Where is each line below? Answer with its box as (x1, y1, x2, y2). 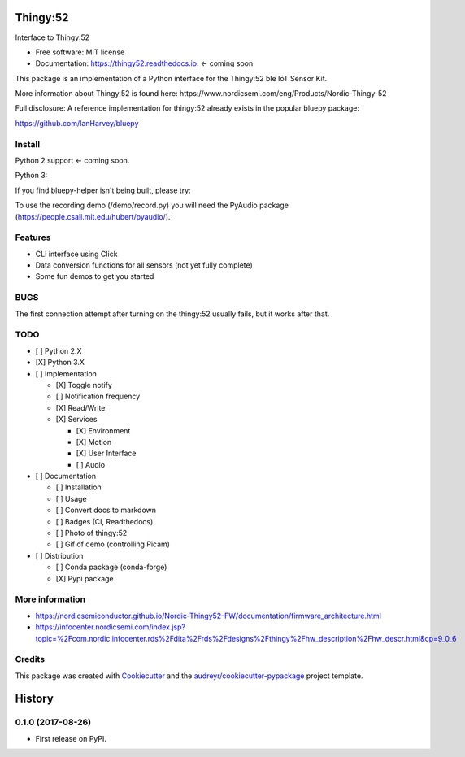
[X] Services (55, 415, 98, 424)
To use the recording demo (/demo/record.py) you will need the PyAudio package (15, 200, 289, 211)
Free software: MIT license (35, 47, 125, 57)
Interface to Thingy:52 (15, 33, 90, 42)
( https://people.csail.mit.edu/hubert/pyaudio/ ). (15, 211, 171, 221)
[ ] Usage (55, 494, 87, 503)
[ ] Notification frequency (55, 391, 141, 402)
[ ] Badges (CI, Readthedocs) (55, 516, 154, 526)
